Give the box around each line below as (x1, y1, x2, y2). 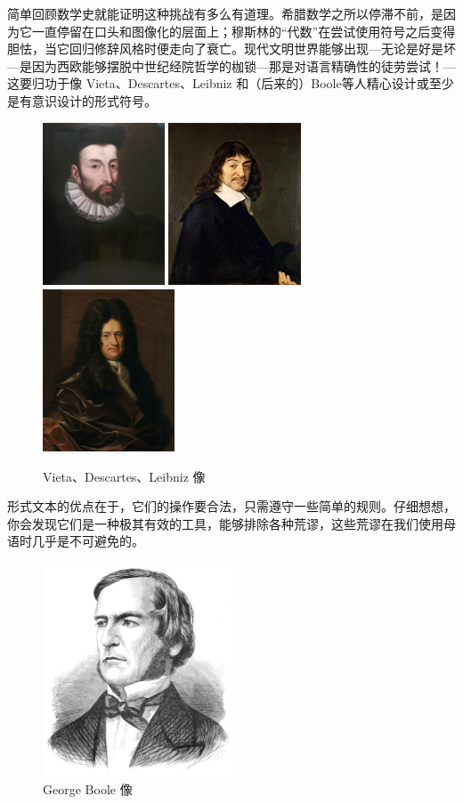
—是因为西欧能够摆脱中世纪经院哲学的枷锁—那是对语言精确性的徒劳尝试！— (7, 56, 456, 75)
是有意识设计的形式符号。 (7, 91, 157, 110)
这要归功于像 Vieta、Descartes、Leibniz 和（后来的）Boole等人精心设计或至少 (7, 74, 454, 93)
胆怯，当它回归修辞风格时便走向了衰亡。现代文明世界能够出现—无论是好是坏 (7, 39, 456, 58)
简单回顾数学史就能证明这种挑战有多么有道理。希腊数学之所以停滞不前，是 (7, 4, 443, 22)
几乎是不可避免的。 (31, 532, 144, 550)
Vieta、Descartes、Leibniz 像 (43, 467, 206, 485)
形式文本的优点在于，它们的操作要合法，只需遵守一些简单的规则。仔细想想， (7, 497, 456, 516)
